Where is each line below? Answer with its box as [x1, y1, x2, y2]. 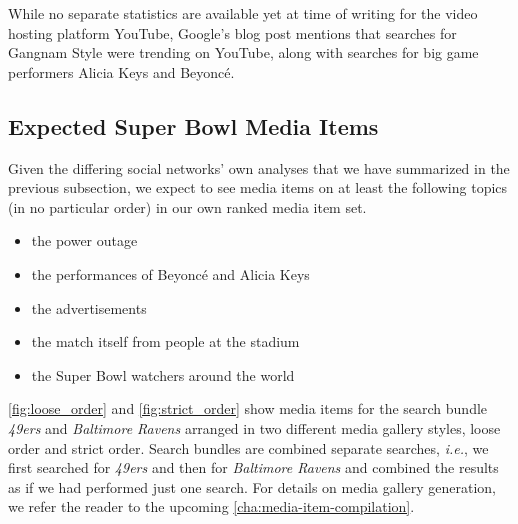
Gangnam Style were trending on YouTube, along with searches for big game [8, 42, 479, 63]
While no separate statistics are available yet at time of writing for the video [8, 3, 478, 23]
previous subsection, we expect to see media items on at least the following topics [8, 177, 508, 198]
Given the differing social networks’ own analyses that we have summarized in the [8, 157, 510, 178]
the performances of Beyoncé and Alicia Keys [31, 263, 310, 284]
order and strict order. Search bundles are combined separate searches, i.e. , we [8, 437, 489, 458]
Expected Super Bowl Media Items [8, 110, 379, 141]
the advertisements [31, 297, 147, 318]
